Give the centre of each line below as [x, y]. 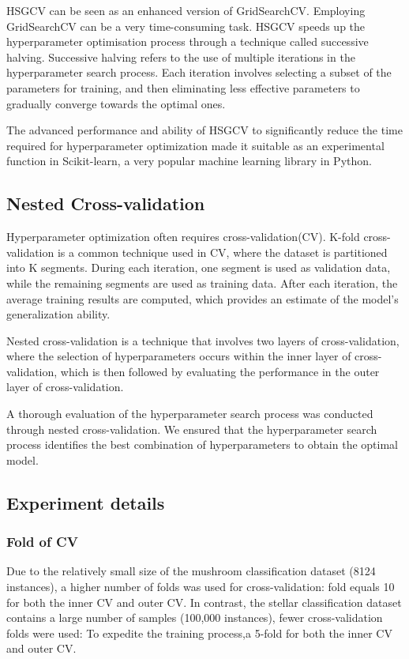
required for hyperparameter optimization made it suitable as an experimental [195, 145]
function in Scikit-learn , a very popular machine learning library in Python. [189, 161]
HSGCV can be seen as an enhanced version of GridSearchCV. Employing [186, 10]
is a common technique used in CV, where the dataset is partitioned [222, 252]
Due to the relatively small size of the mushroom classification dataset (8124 [191, 571]
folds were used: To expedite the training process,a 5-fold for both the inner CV [199, 633]
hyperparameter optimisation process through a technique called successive [188, 41]
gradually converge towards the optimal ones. [116, 103]
